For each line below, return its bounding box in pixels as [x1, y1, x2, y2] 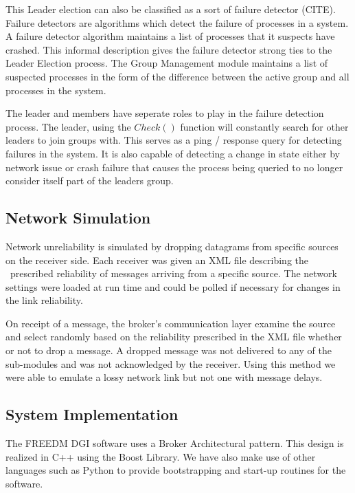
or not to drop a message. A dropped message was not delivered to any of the [5, 343, 332, 358]
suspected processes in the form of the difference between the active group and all [5, 69, 350, 83]
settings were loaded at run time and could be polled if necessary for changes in [5, 279, 341, 294]
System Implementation [5, 404, 179, 425]
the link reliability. [5, 293, 83, 307]
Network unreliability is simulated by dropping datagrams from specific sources [5, 239, 339, 253]
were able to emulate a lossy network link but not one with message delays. [5, 370, 323, 384]
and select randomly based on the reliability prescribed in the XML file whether [5, 329, 342, 344]
